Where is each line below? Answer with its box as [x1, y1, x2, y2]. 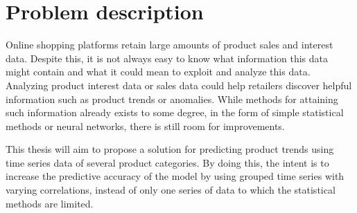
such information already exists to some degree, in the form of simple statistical [6, 105, 344, 120]
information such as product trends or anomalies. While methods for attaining [6, 91, 338, 106]
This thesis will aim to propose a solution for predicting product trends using [6, 142, 334, 156]
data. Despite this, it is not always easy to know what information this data [6, 50, 329, 65]
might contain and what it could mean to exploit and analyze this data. [6, 64, 311, 79]
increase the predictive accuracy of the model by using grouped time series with [6, 169, 345, 183]
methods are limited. [6, 196, 94, 210]
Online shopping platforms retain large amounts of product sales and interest [6, 37, 333, 52]
